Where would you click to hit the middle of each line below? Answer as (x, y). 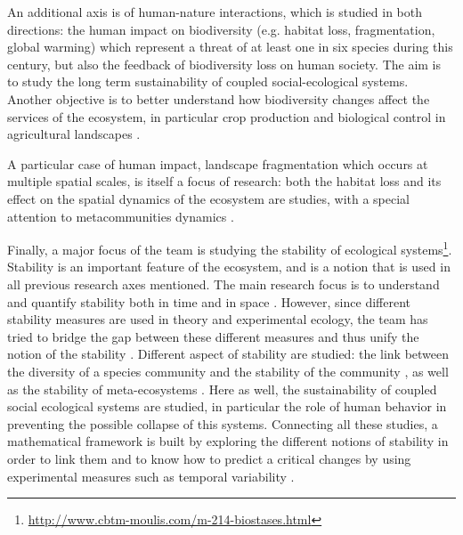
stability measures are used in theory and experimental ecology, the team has (218, 319)
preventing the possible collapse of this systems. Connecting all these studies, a (223, 423)
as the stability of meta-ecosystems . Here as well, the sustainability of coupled (222, 389)
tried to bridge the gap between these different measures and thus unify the (213, 336)
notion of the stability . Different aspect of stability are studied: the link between (228, 354)
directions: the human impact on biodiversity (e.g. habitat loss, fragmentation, (221, 29)
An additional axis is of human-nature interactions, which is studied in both (215, 12)
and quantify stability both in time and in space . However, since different (209, 301)
